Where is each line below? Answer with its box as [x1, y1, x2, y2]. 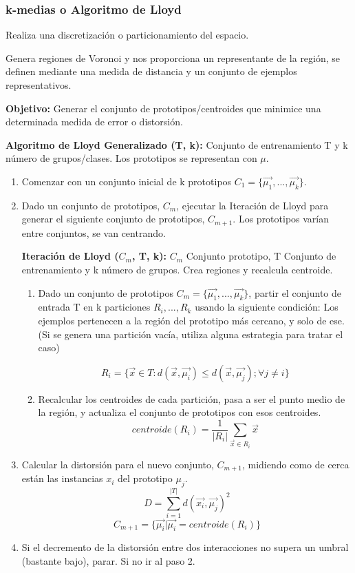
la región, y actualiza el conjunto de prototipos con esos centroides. [38, 405, 321, 419]
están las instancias [21, 471, 103, 486]
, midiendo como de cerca [241, 457, 349, 471]
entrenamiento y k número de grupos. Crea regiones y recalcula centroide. [21, 262, 333, 276]
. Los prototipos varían [233, 211, 330, 226]
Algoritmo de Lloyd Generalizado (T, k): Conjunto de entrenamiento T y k [6, 137, 348, 152]
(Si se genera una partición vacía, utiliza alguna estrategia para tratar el [38, 326, 343, 341]
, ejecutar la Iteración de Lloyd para [176, 198, 329, 212]
